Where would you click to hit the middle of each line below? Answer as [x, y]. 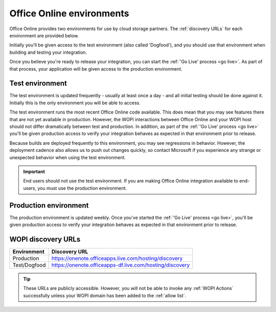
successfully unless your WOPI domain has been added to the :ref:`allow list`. [105, 295]
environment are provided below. [44, 35]
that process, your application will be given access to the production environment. [96, 69]
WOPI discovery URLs [45, 239]
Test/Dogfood [29, 265]
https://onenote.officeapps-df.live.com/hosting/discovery [121, 265]
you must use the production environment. [82, 188]
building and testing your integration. [48, 52]
